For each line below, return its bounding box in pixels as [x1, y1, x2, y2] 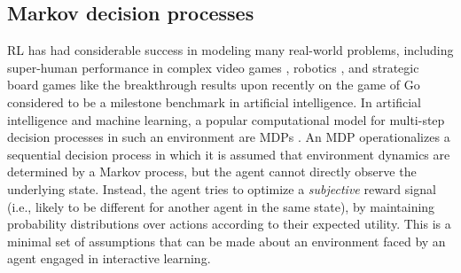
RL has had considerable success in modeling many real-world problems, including [7, 41, 454, 59]
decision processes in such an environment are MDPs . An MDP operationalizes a [7, 128, 450, 146]
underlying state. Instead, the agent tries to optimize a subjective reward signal [7, 179, 436, 198]
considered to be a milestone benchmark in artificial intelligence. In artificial [7, 92, 421, 111]
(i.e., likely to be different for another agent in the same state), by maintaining [7, 197, 435, 215]
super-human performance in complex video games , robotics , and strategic [7, 58, 419, 76]
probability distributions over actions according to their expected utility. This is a [7, 214, 451, 233]
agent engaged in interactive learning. [7, 249, 211, 268]
